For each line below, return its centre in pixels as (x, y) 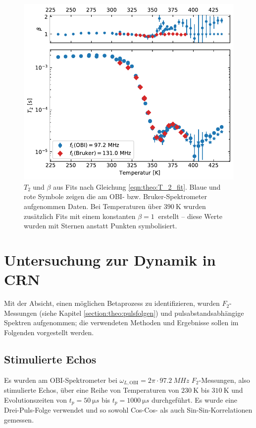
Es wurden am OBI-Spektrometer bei (61, 380)
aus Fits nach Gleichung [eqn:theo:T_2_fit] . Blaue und (137, 186)
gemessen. (19, 419)
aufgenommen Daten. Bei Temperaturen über (93, 206)
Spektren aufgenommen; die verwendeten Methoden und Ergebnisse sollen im (121, 322)
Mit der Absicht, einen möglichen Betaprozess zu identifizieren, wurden (112, 303)
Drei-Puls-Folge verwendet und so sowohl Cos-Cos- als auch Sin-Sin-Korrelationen (128, 410)
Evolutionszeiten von (36, 399)
